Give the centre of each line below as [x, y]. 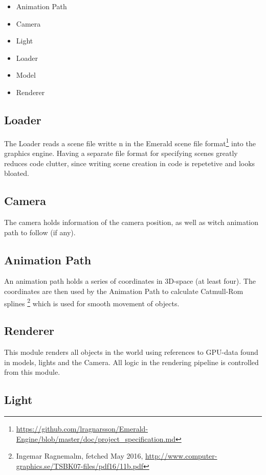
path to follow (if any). [40, 232]
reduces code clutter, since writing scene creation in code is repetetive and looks [130, 163]
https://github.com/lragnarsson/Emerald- [82, 429]
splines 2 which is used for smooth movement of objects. [92, 302]
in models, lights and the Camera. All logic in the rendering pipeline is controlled [131, 362]
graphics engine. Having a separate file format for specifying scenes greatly [121, 153]
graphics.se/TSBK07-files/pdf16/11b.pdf [80, 466]
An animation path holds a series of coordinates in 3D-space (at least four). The [130, 281]
